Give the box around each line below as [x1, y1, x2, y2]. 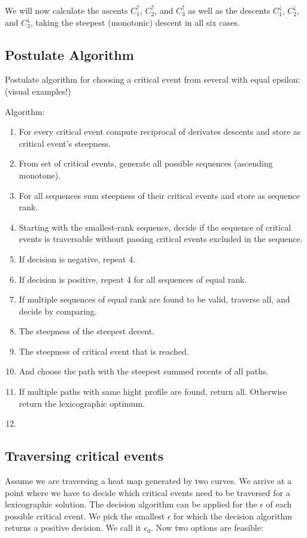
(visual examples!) [5, 84, 71, 97]
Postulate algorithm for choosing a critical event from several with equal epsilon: [5, 73, 300, 86]
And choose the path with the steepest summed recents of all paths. [19, 365, 269, 377]
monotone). [19, 168, 61, 181]
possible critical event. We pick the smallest [5, 509, 165, 522]
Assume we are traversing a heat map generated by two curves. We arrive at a [5, 474, 292, 487]
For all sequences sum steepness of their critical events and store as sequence [19, 189, 300, 201]
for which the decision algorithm [174, 509, 292, 522]
